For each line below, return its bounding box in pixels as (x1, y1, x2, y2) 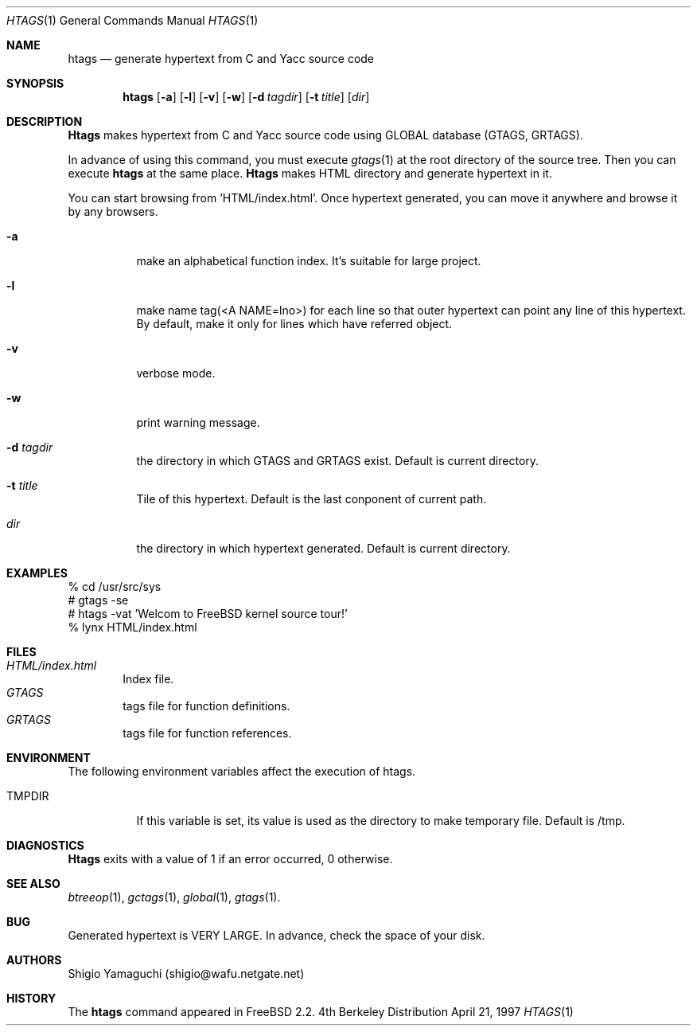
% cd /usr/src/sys (68, 580, 162, 593)
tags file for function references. (123, 726, 292, 740)
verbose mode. (136, 366, 216, 380)
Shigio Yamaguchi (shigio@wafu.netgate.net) (68, 967, 305, 980)
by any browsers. (68, 205, 158, 218)
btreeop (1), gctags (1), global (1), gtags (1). (68, 890, 281, 904)
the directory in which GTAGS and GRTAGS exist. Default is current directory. (136, 454, 539, 467)
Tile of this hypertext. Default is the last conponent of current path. (136, 492, 487, 506)
